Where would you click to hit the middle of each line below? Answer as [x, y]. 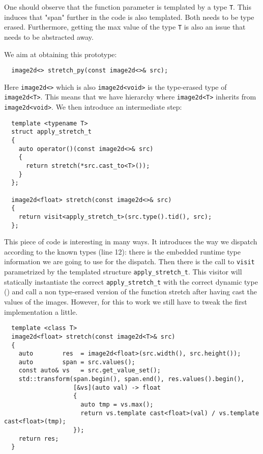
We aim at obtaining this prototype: [61, 54]
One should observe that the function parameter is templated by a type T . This [128, 7]
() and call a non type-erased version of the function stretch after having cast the [131, 292]
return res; [39, 438]
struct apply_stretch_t [51, 132]
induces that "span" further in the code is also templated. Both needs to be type [129, 17]
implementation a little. [41, 311]
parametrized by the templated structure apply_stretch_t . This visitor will [123, 272]
